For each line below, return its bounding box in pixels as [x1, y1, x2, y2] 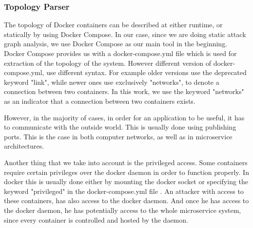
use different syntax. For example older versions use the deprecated [46, 67, 247, 77]
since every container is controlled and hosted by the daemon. [4, 214, 188, 225]
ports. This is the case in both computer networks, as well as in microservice [4, 131, 233, 141]
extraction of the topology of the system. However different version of [4, 57, 212, 68]
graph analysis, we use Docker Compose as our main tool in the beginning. [4, 38, 228, 49]
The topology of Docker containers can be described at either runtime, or [4, 19, 223, 30]
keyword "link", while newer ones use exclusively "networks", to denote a [4, 76, 219, 87]
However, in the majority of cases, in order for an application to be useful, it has [4, 112, 245, 122]
